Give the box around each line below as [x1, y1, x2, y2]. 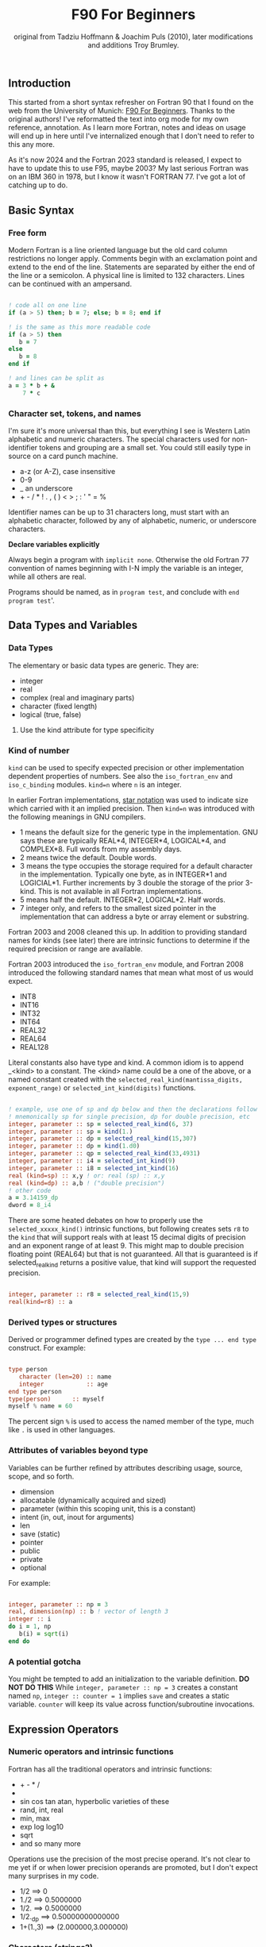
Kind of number [8, 745, 70, 756]
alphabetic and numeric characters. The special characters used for [8, 434, 230, 444]
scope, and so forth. [8, 1471, 75, 1481]
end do [8, 1637, 30, 1645]
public [19, 1546, 40, 1556]
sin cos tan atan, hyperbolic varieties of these [19, 1796, 169, 1806]
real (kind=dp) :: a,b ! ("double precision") [8, 1179, 165, 1187]
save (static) [19, 1529, 61, 1538]
